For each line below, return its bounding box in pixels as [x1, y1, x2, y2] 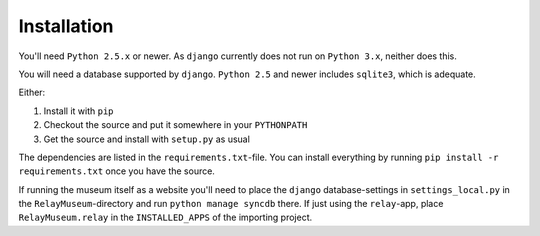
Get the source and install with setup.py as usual [43, 133, 250, 145]
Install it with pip [43, 105, 114, 117]
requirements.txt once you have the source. [18, 165, 215, 177]
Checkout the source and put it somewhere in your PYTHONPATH [43, 119, 308, 131]
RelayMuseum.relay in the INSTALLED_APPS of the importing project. [18, 211, 313, 224]
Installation [18, 15, 114, 37]
